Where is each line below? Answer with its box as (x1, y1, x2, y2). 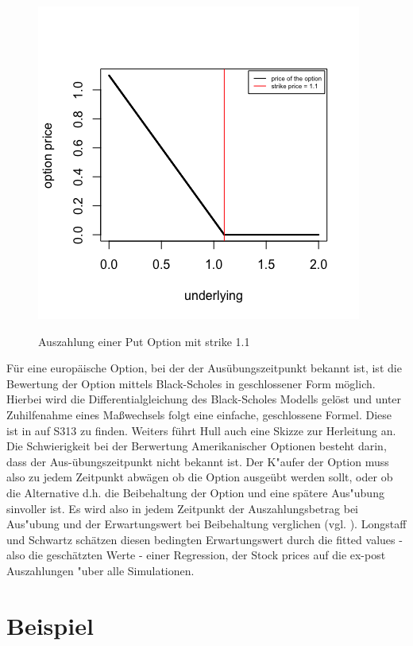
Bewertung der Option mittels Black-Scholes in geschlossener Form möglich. (6, 375, 376, 391)
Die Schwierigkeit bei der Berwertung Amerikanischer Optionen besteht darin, (6, 438, 387, 454)
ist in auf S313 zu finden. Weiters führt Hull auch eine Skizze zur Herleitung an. (6, 422, 396, 438)
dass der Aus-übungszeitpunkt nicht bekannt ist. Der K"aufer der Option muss (6, 453, 389, 469)
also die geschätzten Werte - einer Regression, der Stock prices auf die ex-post (6, 547, 386, 563)
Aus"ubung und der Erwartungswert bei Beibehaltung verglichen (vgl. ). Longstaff (6, 516, 407, 532)
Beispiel (6, 609, 94, 641)
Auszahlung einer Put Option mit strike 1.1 (38, 333, 250, 349)
